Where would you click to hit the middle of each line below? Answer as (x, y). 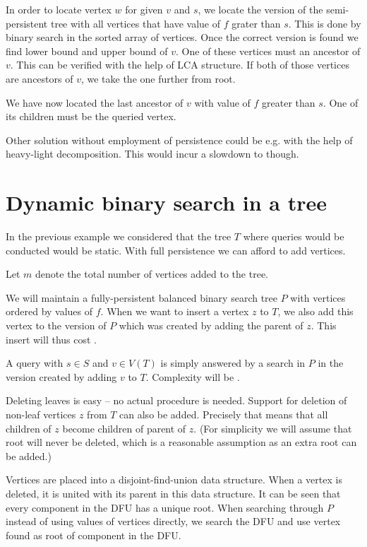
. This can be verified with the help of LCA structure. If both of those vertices (180, 65)
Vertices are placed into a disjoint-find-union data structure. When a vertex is (174, 480)
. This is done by (325, 23)
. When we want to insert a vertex (175, 311)
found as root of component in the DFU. (94, 535)
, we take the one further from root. (158, 78)
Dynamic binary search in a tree (167, 202)
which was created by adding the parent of (211, 325)
